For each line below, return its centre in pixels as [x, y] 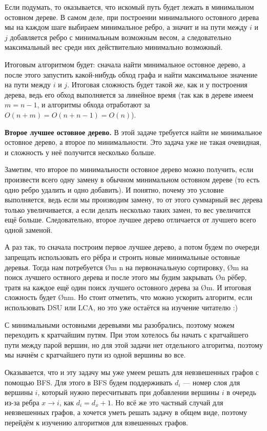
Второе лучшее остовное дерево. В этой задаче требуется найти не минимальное [133, 132]
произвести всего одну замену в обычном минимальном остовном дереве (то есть [132, 179]
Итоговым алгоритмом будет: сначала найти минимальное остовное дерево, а [125, 64]
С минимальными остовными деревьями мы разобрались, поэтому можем [120, 324]
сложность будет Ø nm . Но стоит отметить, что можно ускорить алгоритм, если [129, 297]
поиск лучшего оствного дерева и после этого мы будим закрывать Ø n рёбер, [126, 277]
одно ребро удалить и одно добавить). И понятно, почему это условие [114, 189]
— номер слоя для [212, 382]
